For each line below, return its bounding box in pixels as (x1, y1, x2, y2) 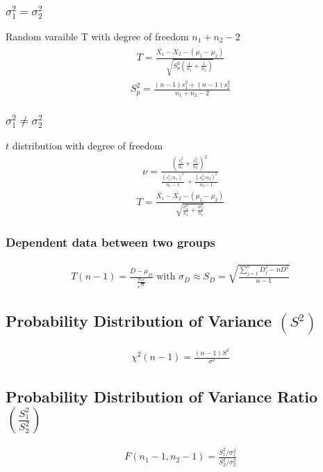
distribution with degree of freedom (12, 138, 163, 153)
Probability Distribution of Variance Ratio (6, 385, 318, 407)
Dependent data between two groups (6, 234, 215, 251)
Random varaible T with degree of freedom (6, 29, 189, 43)
